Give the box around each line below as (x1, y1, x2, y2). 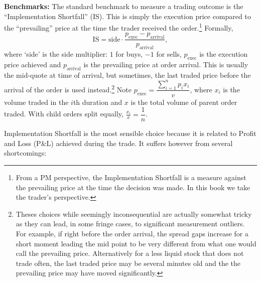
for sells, (156, 49, 182, 59)
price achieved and (4, 59, 61, 69)
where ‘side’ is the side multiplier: (4, 49, 108, 59)
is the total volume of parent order (130, 96, 237, 107)
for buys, (115, 49, 143, 59)
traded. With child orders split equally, (4, 108, 123, 119)
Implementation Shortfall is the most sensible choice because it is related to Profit (4, 128, 256, 138)
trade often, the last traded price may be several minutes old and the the (16, 257, 240, 268)
